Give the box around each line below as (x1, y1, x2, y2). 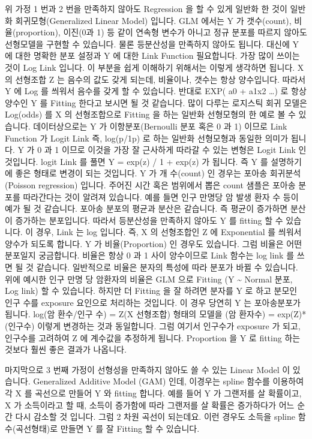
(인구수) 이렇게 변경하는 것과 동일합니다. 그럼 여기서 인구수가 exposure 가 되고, (5, 320, 301, 332)
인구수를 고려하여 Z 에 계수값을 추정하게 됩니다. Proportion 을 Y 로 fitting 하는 (5, 331, 301, 344)
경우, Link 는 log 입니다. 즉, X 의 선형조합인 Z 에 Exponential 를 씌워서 (35, 225, 302, 238)
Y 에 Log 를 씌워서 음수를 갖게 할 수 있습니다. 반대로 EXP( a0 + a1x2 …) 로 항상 (5, 85, 307, 97)
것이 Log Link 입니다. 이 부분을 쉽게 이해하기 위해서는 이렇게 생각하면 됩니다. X (5, 61, 304, 73)
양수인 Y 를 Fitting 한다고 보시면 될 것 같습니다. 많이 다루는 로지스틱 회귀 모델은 (5, 96, 307, 109)
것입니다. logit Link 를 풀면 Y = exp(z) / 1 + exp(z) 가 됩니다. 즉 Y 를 (5, 155, 268, 167)
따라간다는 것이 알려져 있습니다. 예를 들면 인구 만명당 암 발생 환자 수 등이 (23, 190, 299, 203)
